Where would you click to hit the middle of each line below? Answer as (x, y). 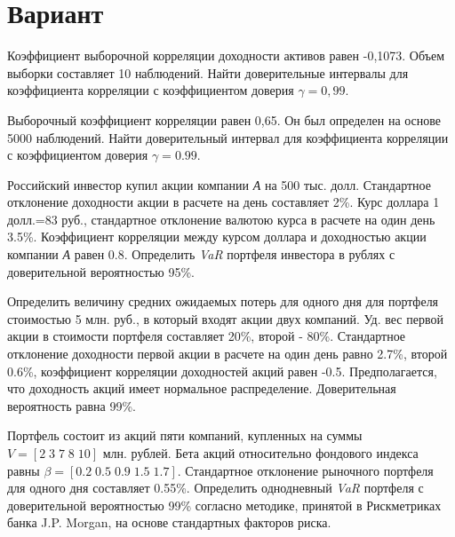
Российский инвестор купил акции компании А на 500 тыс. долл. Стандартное (219, 184)
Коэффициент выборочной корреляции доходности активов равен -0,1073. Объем (226, 55)
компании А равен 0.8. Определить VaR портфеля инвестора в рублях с (201, 254)
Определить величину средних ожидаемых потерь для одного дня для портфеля (223, 301)
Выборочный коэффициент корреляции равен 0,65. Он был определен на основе (224, 119)
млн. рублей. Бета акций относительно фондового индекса (260, 453)
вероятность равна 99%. (72, 405)
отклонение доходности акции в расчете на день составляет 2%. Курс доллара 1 (224, 202)
